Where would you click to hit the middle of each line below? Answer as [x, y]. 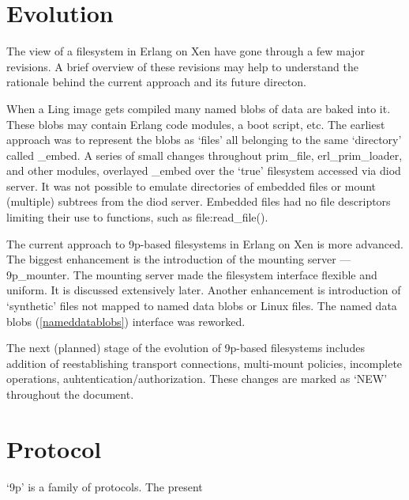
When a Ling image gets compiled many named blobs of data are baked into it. [199, 108]
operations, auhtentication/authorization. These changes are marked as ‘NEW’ [197, 379]
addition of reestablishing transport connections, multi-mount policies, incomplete [204, 363]
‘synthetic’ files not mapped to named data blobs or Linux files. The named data [202, 306]
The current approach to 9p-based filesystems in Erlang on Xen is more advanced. [205, 243]
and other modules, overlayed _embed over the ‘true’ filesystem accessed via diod [204, 170]
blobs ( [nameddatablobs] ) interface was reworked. [126, 321]
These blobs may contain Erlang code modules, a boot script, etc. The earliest [196, 124]
